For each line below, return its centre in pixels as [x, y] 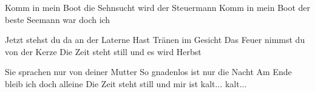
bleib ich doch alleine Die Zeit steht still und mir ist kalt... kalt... [126, 83]
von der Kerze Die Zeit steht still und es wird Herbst [103, 51]
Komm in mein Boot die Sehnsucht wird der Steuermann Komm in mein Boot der [158, 7]
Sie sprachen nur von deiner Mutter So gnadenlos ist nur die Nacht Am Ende [148, 72]
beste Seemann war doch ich [58, 19]
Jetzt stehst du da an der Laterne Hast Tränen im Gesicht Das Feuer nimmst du [155, 40]
